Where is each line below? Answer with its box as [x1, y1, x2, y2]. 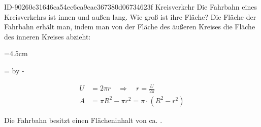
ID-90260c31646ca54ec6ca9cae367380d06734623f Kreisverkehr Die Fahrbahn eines [4, 2, 257, 12]
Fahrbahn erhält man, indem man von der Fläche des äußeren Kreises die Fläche [4, 21, 255, 32]
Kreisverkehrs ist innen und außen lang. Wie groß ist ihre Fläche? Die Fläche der [4, 11, 256, 22]
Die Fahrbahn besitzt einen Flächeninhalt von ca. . [4, 114, 162, 125]
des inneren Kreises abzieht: [4, 31, 91, 41]
